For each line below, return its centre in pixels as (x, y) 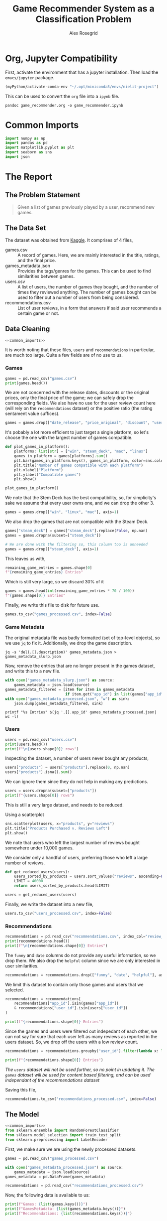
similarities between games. (46, 276)
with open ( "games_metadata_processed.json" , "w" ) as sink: (68, 699)
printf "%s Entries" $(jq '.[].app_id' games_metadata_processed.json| (81, 712)
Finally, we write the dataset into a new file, (49, 904)
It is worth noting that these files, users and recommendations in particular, (80, 350)
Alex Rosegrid (83, 33)
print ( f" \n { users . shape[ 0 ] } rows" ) (42, 749)
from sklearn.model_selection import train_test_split (63, 1135)
